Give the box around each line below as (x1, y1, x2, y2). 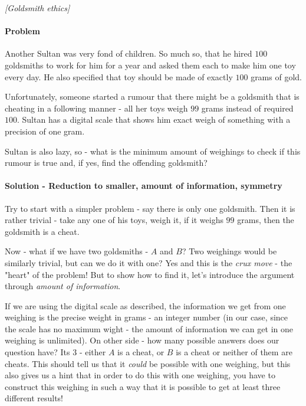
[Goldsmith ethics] (5, 2, 70, 14)
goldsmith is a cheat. (5, 225, 80, 237)
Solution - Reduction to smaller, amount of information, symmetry (5, 179, 282, 192)
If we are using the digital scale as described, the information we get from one (5, 299, 286, 312)
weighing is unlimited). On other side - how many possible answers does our (5, 334, 279, 346)
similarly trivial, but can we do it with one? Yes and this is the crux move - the (5, 256, 292, 269)
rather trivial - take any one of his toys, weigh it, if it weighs (5, 214, 223, 226)
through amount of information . (5, 280, 121, 292)
